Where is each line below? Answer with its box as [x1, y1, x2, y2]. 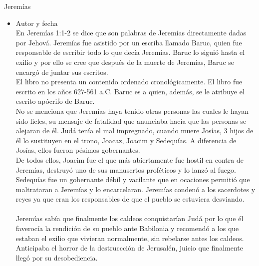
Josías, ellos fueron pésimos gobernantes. [15, 145, 140, 155]
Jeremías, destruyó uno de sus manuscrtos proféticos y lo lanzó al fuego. [15, 164, 236, 175]
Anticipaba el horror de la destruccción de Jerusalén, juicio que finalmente [15, 243, 243, 253]
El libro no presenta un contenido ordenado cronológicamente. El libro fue [15, 76, 243, 87]
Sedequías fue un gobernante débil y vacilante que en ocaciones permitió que [15, 174, 250, 185]
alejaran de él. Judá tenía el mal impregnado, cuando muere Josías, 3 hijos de [15, 125, 254, 136]
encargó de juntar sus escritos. [15, 66, 108, 77]
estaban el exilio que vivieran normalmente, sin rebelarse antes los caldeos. [15, 233, 244, 243]
